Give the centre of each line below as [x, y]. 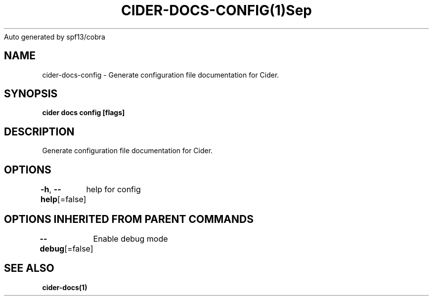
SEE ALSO [29, 268]
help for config [113, 190]
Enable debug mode [130, 238]
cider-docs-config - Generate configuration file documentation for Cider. [161, 75]
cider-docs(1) [65, 287]
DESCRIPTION [39, 131]
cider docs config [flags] [84, 113]
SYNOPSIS [31, 94]
